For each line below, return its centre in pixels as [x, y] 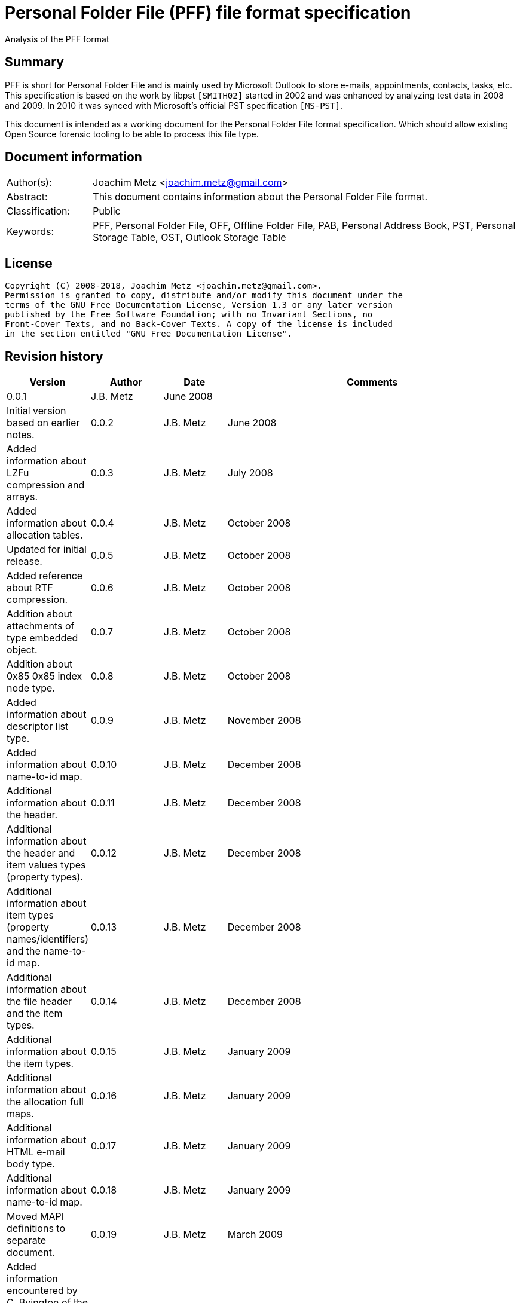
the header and [41, 853]
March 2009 [255, 1235]
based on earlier [43, 423]
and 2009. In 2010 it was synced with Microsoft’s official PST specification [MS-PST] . [174, 105]
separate [27, 1241]
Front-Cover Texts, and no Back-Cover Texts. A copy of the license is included [199, 324]
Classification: [39, 211]
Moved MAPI [36, 1217]
